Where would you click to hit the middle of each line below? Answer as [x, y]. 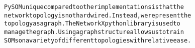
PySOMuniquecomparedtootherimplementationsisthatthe [94, 7]
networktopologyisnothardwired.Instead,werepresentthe [98, 15]
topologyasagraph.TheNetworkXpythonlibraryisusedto [92, 24]
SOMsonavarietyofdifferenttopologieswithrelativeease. [98, 40]
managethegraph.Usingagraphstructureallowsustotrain [94, 32]
